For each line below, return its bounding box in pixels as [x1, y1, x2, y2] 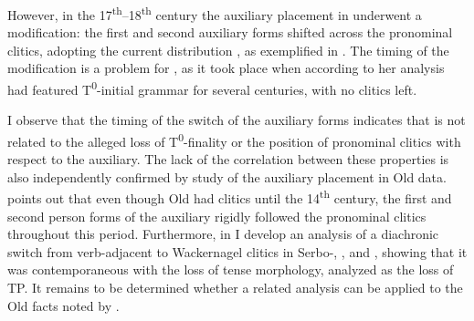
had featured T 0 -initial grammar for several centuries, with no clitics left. [7, 78, 417, 98]
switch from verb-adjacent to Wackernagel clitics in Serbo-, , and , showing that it [7, 242, 468, 261]
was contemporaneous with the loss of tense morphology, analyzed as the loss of [7, 260, 454, 279]
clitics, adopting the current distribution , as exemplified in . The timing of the [7, 40, 449, 59]
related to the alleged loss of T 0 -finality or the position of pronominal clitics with [7, 129, 461, 150]
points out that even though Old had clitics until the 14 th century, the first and [7, 186, 452, 207]
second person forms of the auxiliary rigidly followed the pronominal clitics [7, 206, 427, 225]
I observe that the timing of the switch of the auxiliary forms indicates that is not [7, 110, 466, 129]
